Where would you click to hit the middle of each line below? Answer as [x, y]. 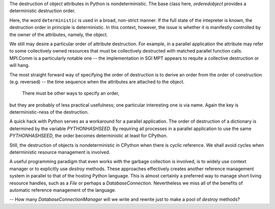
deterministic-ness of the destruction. [49, 112]
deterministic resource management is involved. [60, 152]
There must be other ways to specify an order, [71, 93]
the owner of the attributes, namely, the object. [59, 34]
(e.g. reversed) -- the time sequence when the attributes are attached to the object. [97, 82]
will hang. [20, 65]
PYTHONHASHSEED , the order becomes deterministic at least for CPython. [89, 136]
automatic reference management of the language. [63, 190]
